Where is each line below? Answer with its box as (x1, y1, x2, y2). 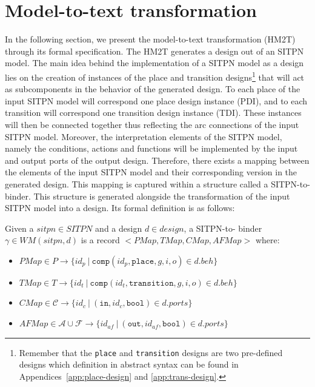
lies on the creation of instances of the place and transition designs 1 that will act (5, 69, 305, 83)
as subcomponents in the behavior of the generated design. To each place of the (5, 82, 300, 95)
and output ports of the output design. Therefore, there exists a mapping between (5, 153, 310, 166)
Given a (5, 221, 34, 234)
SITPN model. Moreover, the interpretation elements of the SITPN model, (5, 130, 282, 143)
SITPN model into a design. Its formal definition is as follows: (5, 201, 235, 214)
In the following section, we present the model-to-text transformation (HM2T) (5, 33, 296, 45)
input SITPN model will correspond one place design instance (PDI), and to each (5, 94, 308, 107)
